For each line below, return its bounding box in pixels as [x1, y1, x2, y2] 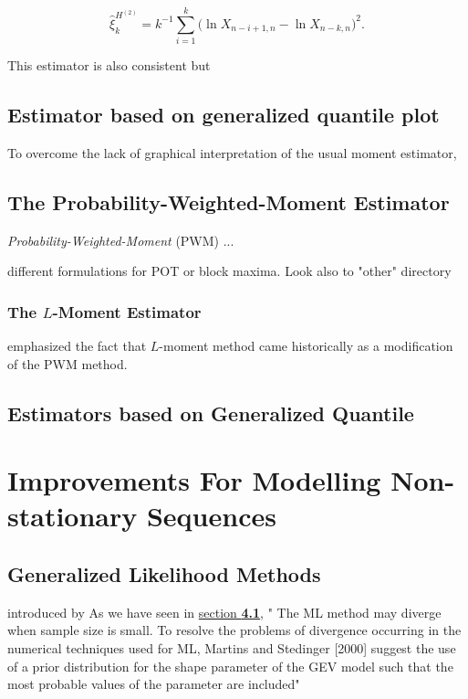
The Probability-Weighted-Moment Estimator [7, 187, 450, 216]
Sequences [146, 497, 276, 535]
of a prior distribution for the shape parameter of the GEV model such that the [7, 656, 453, 675]
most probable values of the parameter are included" [7, 674, 300, 694]
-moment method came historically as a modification [159, 336, 453, 355]
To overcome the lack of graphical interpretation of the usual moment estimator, [7, 143, 457, 162]
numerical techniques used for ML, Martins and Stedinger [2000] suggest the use [7, 639, 456, 658]
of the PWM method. [7, 354, 128, 373]
